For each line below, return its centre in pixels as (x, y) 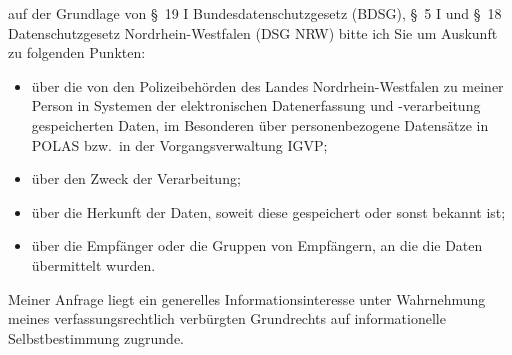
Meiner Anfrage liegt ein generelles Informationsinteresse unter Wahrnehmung (247, 298)
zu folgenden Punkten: (77, 52)
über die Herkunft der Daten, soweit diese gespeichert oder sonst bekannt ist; (268, 211)
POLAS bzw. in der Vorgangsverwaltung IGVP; (179, 144)
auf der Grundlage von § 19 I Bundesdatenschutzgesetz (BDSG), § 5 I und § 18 (255, 13)
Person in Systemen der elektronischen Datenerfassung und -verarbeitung (256, 105)
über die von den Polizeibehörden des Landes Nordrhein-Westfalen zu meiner (267, 85)
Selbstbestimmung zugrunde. (96, 337)
